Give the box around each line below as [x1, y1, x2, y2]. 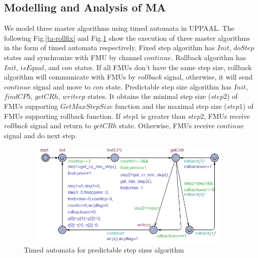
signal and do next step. [4, 130, 77, 140]
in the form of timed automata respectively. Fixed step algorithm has [4, 42, 215, 53]
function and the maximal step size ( [115, 100, 227, 111]
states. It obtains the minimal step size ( [87, 91, 211, 101]
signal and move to [33, 81, 91, 91]
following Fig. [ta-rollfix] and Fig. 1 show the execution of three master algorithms [4, 32, 250, 43]
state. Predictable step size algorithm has [105, 81, 232, 91]
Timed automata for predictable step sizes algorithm [24, 244, 184, 255]
